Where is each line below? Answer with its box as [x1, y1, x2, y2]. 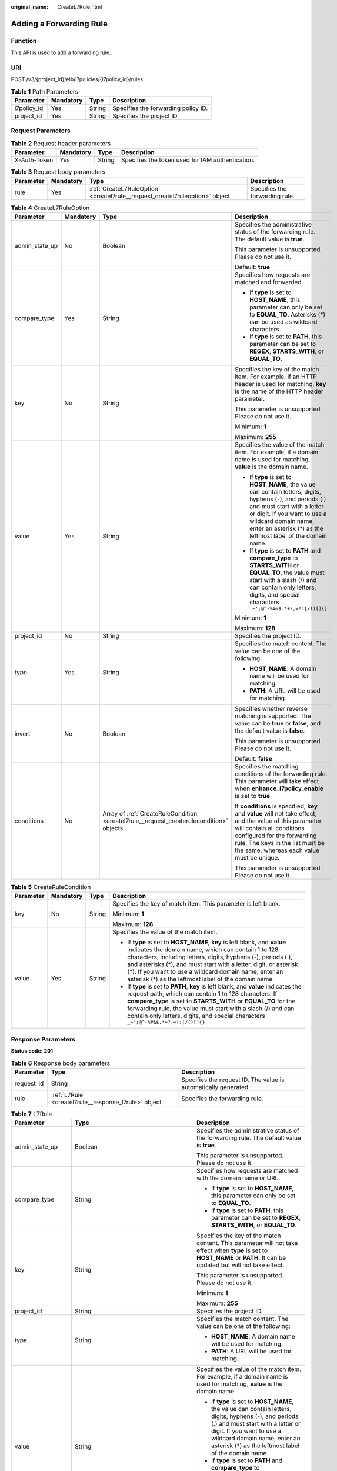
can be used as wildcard [249, 318, 318, 326]
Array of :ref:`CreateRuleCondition [102, 809, 198, 817]
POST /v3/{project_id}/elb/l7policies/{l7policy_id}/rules [11, 76, 144, 83]
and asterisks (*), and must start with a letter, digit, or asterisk [127, 960, 298, 969]
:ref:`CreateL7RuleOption [89, 184, 159, 192]
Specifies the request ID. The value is [181, 1076, 285, 1084]
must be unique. [234, 853, 280, 861]
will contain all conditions [234, 824, 305, 832]
